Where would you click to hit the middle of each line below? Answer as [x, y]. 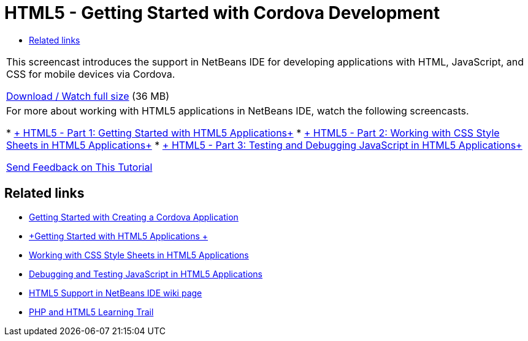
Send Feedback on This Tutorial [79, 167]
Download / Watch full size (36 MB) [88, 96]
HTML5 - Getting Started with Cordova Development [222, 13]
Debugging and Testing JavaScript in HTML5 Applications [146, 274]
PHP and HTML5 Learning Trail [91, 312]
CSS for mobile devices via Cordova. [91, 74]
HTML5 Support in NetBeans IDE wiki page [116, 293]
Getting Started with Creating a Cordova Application [134, 217]
